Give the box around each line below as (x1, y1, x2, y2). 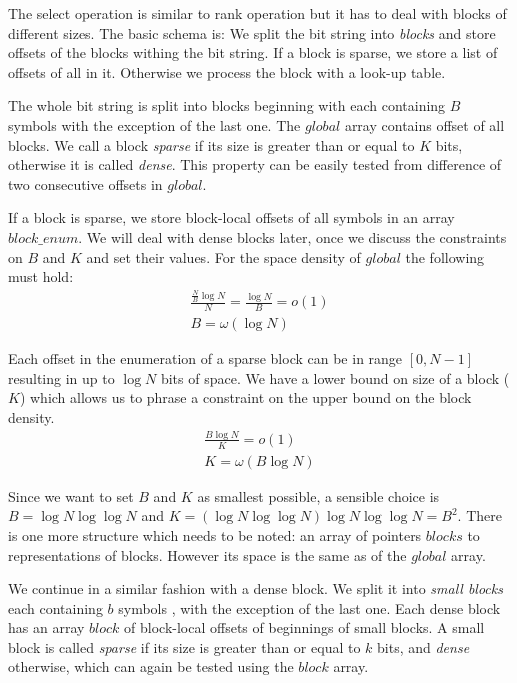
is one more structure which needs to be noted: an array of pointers (8, 524, 422, 545)
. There (457, 505, 502, 526)
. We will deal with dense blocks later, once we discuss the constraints (78, 226, 507, 247)
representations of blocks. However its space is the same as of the (8, 544, 407, 565)
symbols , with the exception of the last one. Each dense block (118, 597, 501, 618)
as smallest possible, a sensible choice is (197, 485, 440, 506)
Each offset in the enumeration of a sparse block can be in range (8, 348, 403, 369)
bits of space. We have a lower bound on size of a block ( (160, 367, 510, 388)
